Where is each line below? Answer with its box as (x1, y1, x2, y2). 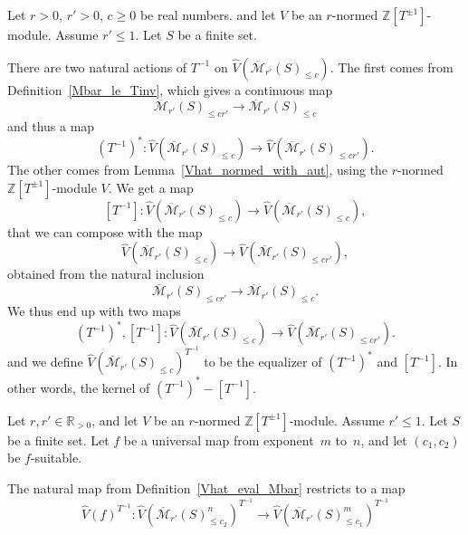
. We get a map (108, 177, 194, 196)
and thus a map (7, 117, 95, 136)
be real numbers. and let (139, 5, 276, 24)
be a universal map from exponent (123, 430, 314, 449)
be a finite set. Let (7, 430, 110, 449)
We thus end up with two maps (7, 301, 181, 320)
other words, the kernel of (7, 377, 150, 396)
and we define (7, 352, 83, 371)
